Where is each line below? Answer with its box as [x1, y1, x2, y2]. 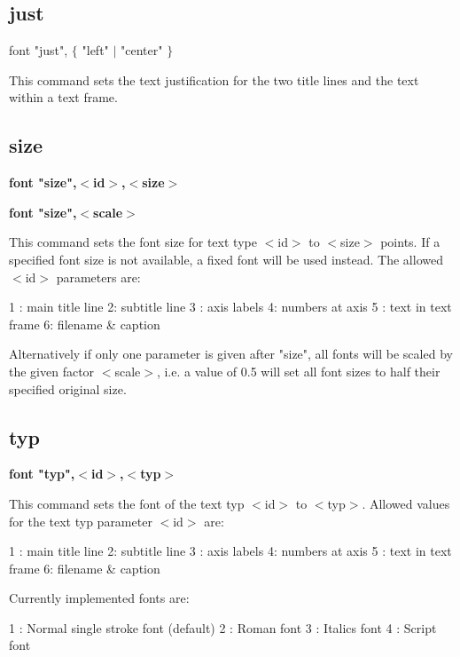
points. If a [380, 233, 441, 251]
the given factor [9, 361, 95, 380]
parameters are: [56, 267, 141, 286]
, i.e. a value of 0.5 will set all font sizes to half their [156, 361, 441, 380]
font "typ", [9, 464, 75, 483]
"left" [82, 41, 109, 59]
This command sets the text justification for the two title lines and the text [9, 70, 419, 89]
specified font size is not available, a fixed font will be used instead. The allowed [9, 249, 443, 268]
